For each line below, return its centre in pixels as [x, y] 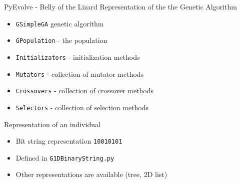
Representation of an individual [52, 124]
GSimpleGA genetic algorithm [60, 23]
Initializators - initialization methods [78, 57]
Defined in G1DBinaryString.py [65, 157]
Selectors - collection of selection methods [82, 107]
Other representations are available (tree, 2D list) [91, 174]
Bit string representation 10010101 [69, 141]
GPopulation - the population [61, 40]
